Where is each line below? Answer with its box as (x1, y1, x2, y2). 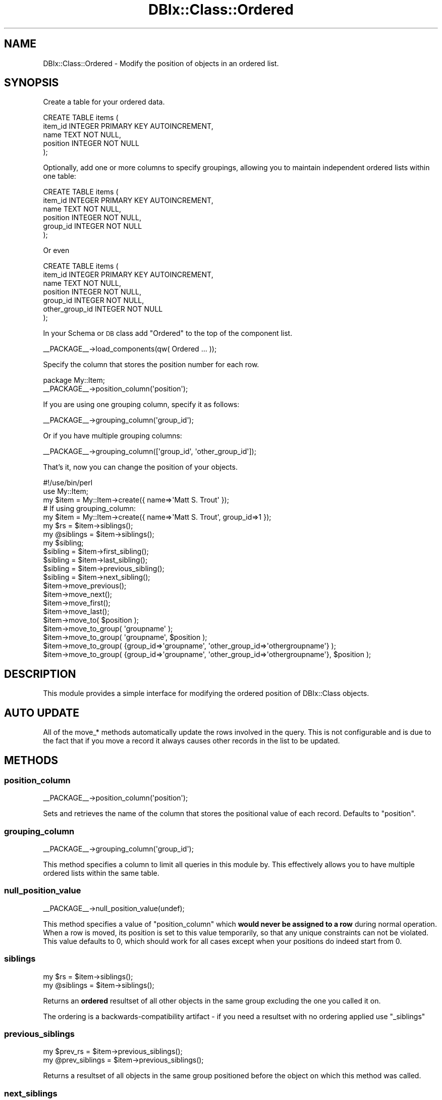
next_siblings (4, 1088, 58, 1098)
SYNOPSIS (4, 76, 59, 89)
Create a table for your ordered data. (43, 97, 165, 107)
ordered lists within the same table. (43, 869, 159, 878)
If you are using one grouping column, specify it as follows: (43, 400, 240, 409)
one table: (43, 172, 76, 181)
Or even (43, 246, 70, 255)
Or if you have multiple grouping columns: (43, 431, 182, 440)
